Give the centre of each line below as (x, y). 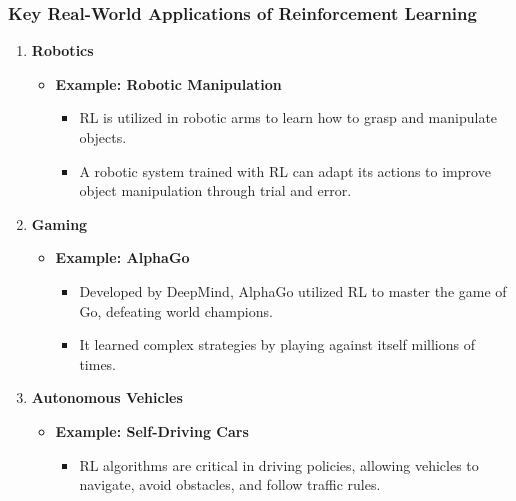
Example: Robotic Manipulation (168, 83)
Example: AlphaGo (122, 257)
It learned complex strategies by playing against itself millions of (277, 344)
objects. (103, 137)
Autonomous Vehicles (107, 397)
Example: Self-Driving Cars (152, 430)
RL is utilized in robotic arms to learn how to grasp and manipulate (288, 117)
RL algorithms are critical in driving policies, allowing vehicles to (279, 464)
